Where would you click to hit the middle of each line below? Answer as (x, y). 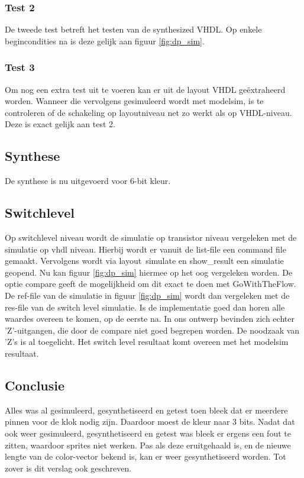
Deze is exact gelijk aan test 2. (60, 124)
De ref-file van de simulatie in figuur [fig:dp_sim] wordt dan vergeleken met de (147, 295)
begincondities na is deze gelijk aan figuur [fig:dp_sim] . (105, 41)
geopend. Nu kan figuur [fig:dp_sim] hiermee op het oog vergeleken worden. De (149, 272)
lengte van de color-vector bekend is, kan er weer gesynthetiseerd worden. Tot (145, 456)
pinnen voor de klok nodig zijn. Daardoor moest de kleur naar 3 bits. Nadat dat (150, 422)
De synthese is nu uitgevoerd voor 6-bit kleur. (88, 181)
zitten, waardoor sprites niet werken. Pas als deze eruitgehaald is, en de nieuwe (148, 445)
